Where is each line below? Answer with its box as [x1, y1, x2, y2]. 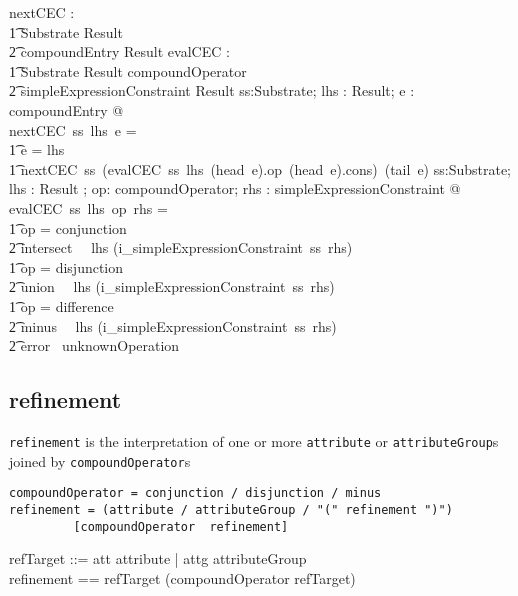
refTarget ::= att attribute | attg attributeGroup [9, 548, 307, 569]
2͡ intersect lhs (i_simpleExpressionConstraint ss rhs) [9, 237, 353, 258]
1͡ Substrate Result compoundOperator [9, 60, 247, 81]
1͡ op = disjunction [9, 256, 124, 277]
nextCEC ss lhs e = [9, 119, 137, 140]
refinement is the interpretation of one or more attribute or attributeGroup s [9, 430, 499, 451]
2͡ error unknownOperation [9, 335, 180, 356]
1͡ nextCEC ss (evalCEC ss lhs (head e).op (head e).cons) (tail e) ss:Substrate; [9, 158, 512, 179]
